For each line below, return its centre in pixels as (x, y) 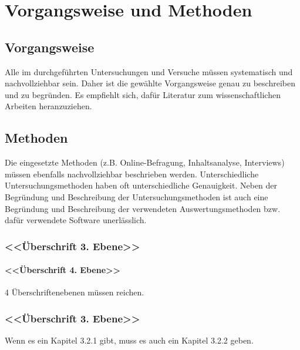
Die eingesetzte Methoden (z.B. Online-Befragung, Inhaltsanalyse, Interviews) (145, 162)
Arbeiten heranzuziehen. (48, 106)
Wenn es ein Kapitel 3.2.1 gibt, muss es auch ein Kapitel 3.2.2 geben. (129, 340)
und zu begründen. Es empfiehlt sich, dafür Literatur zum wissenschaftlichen (143, 94)
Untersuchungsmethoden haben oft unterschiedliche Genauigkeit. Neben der (141, 185)
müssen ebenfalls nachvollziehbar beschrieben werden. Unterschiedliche (132, 174)
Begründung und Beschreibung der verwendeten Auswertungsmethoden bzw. (143, 208)
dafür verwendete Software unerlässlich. (76, 220)
